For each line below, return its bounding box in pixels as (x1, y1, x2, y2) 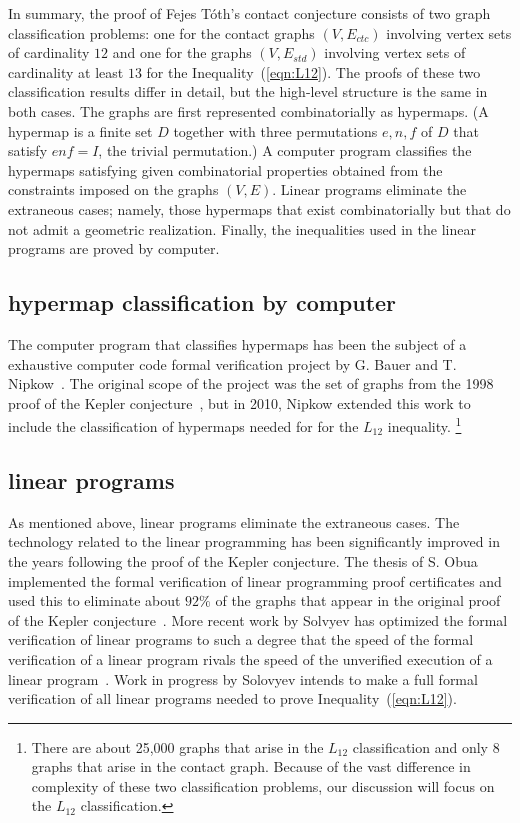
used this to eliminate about (8, 590, 181, 611)
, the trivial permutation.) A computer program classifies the (98, 140, 472, 161)
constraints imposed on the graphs (8, 179, 219, 200)
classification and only (352, 736, 488, 757)
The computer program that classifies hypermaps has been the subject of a (8, 333, 467, 354)
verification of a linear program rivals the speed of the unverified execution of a (8, 648, 493, 669)
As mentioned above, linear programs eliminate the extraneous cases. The (8, 511, 460, 532)
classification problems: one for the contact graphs (8, 22, 315, 43)
